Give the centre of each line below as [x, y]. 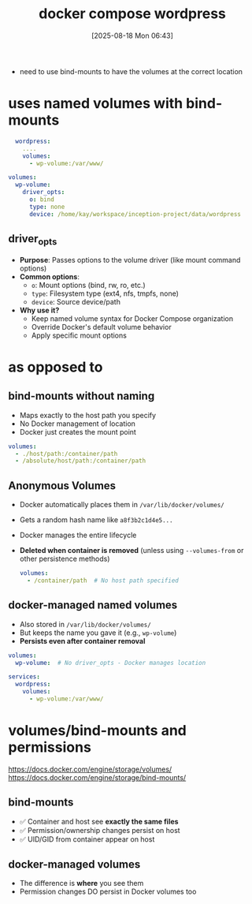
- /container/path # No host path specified [103, 581]
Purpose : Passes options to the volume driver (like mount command [130, 260]
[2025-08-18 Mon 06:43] [132, 35]
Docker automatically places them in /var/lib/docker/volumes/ [122, 505]
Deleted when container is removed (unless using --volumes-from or [132, 551]
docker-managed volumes [74, 865]
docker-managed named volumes [93, 605]
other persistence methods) [65, 559]
